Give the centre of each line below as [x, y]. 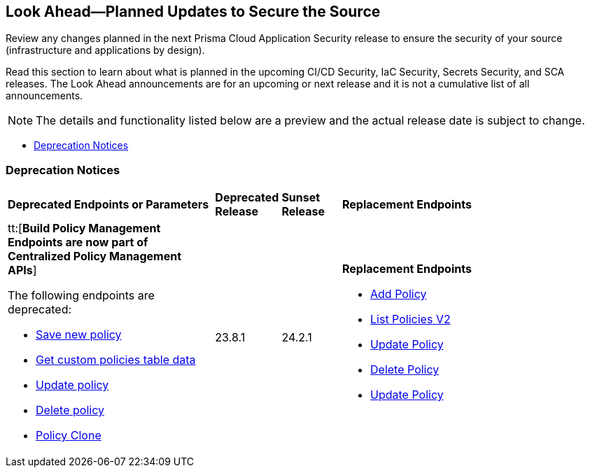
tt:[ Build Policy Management [84, 228]
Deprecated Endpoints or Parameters [108, 205]
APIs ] [22, 270]
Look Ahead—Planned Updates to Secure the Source [193, 12]
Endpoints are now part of [78, 242]
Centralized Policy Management [94, 256]
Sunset [301, 198]
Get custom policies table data [116, 360]
